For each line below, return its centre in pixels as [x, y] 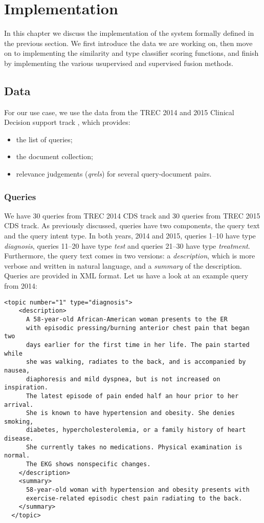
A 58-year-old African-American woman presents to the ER [127, 319]
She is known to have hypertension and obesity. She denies [130, 413]
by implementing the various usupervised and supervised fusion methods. [119, 63]
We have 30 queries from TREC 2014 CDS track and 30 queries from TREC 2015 [132, 215]
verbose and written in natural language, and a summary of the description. [123, 265]
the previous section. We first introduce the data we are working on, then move [128, 43]
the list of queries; [44, 139]
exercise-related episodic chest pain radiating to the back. [134, 498]
